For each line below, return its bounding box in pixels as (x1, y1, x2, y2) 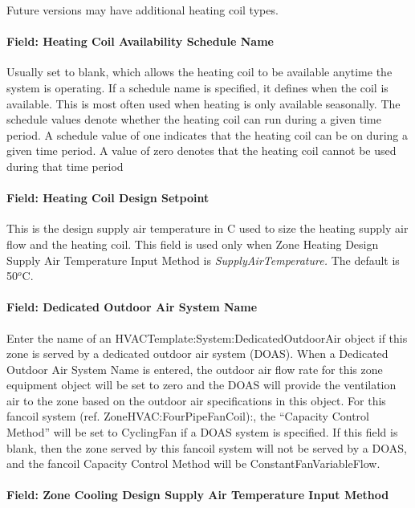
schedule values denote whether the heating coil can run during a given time (6, 111, 381, 128)
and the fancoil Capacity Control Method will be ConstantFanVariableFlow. (6, 455, 380, 472)
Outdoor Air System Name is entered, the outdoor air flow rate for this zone (6, 360, 383, 377)
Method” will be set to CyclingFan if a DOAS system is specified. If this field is (6, 424, 398, 441)
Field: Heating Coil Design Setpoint (6, 189, 210, 206)
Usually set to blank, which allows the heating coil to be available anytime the (6, 63, 393, 80)
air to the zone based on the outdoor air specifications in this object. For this (6, 392, 386, 408)
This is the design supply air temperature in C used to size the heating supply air (6, 220, 409, 237)
